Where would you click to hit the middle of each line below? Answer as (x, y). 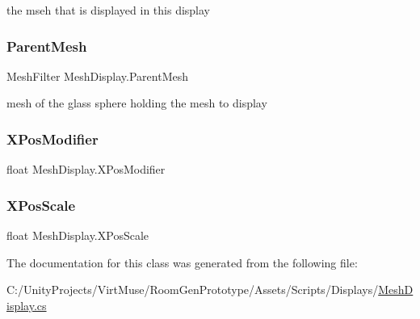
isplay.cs (27, 305)
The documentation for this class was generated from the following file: (182, 262)
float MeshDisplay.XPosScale (78, 235)
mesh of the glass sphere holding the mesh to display (137, 103)
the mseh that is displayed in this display (108, 10)
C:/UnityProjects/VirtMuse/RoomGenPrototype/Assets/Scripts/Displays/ (193, 290)
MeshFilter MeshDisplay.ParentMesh (97, 76)
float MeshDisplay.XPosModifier (86, 169)
